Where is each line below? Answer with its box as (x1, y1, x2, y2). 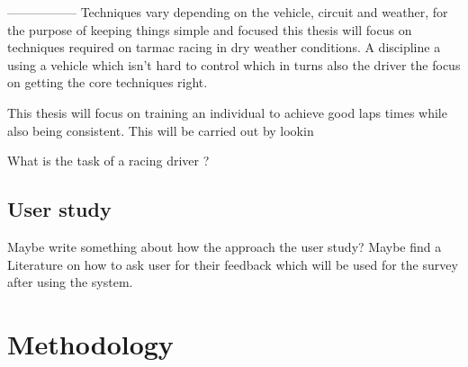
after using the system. (7, 273, 133, 291)
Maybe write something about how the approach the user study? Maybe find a (7, 237, 442, 255)
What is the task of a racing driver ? (7, 151, 210, 170)
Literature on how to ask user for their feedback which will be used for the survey (7, 255, 458, 273)
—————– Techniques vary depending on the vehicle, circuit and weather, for (7, 3, 448, 21)
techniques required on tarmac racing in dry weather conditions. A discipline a (7, 38, 441, 57)
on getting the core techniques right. (7, 73, 208, 92)
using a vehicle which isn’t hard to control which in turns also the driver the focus (7, 55, 461, 74)
